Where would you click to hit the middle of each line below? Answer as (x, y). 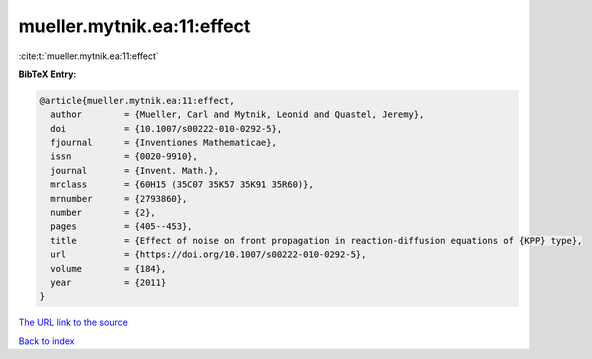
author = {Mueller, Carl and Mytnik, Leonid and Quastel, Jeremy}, (237, 114)
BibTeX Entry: (47, 74)
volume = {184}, (108, 268)
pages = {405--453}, (122, 226)
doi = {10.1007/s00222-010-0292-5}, (166, 128)
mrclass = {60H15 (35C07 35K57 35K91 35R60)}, (182, 184)
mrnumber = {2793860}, (119, 198)
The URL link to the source (73, 322)
